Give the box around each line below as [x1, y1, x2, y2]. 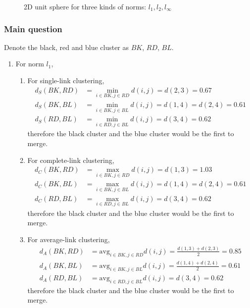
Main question [4, 22, 62, 35]
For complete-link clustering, [27, 154, 114, 165]
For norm [15, 58, 44, 69]
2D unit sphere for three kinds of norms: [24, 1, 147, 11]
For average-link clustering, [27, 234, 110, 245]
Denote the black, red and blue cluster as [4, 42, 129, 52]
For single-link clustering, [27, 75, 104, 85]
